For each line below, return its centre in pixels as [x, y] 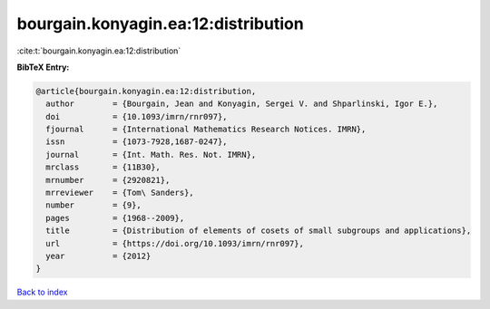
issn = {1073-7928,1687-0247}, [137, 142]
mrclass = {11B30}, [103, 167]
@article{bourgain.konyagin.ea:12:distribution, [146, 91]
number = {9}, [94, 205]
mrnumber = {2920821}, [108, 180]
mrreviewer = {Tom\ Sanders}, [120, 193]
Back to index [42, 292]
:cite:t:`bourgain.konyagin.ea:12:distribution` [99, 51]
